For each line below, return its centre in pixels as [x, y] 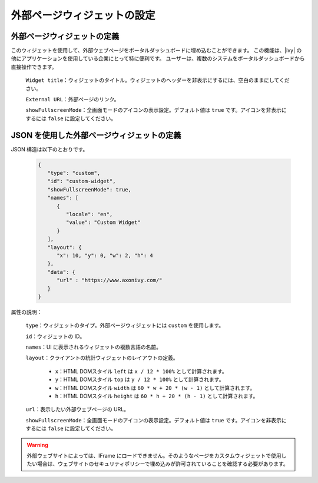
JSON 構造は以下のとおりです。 [49, 149]
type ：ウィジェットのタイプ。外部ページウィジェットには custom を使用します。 [125, 325]
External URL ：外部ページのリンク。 [72, 100]
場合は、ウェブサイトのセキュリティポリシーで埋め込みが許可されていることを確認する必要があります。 [163, 464]
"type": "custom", [74, 173]
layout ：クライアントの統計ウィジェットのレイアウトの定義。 [102, 358]
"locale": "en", [89, 214]
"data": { [62, 272]
